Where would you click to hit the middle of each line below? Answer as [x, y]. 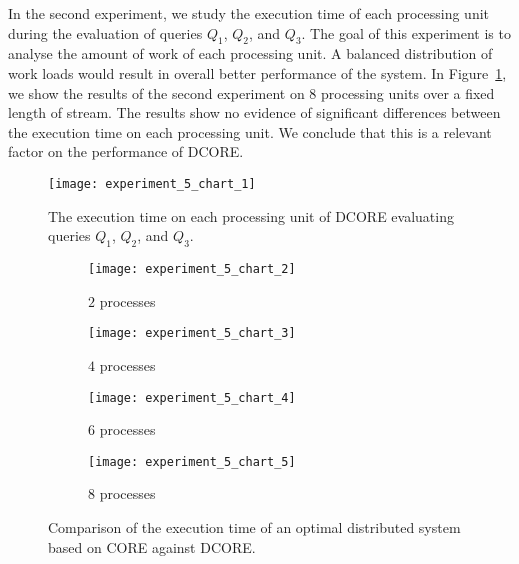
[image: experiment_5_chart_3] [192, 333]
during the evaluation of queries [105, 32]
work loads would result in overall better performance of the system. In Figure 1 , [257, 72]
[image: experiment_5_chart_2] [192, 269]
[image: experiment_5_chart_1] [152, 183]
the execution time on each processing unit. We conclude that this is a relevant [250, 131]
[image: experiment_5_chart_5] [192, 461]
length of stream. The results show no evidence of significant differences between [254, 112]
